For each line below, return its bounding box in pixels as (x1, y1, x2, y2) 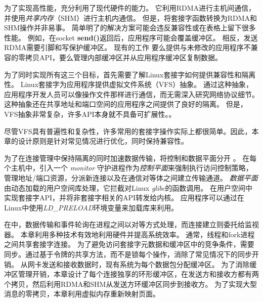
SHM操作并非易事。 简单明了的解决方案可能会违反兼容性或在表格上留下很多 (4, 22, 256, 33)
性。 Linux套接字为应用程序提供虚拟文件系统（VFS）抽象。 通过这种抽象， (4, 79, 253, 90)
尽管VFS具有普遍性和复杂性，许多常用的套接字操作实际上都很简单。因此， (4, 125, 252, 136)
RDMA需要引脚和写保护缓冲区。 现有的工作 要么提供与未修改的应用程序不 (4, 42, 251, 53)
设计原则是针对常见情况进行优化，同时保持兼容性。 (18, 136, 188, 146)
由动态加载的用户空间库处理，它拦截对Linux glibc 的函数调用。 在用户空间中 (4, 182, 253, 193)
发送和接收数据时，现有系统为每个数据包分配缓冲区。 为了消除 (41, 258, 250, 269)
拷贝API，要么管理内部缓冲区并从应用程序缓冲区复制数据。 (25, 52, 223, 62)
